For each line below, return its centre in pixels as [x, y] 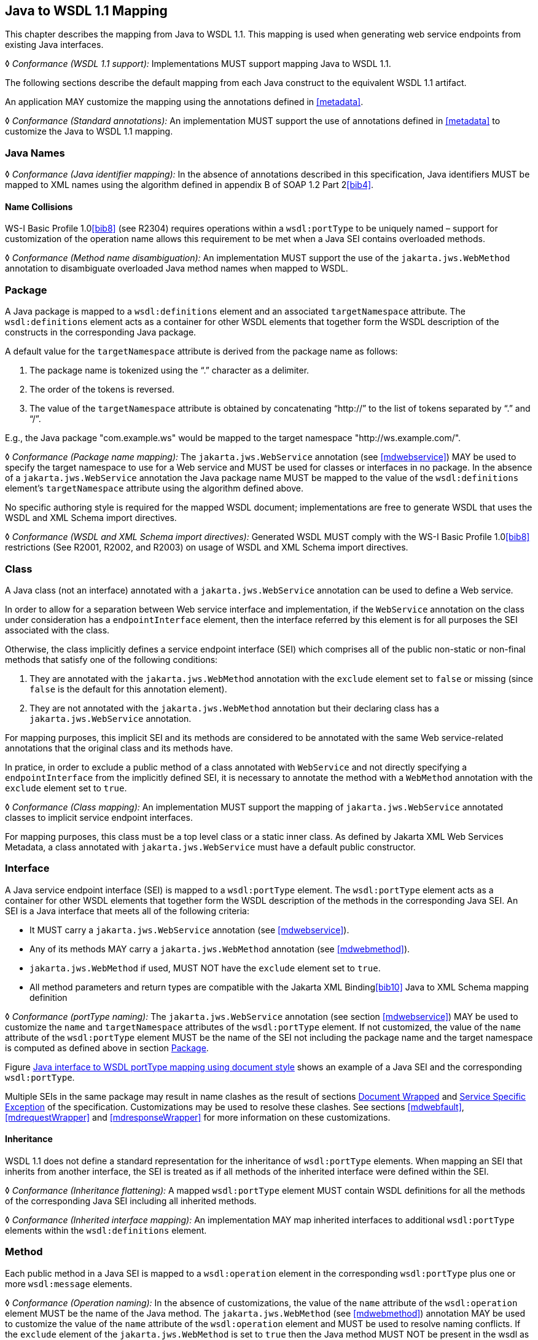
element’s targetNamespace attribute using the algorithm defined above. [154, 488]
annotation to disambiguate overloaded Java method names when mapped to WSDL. [177, 268]
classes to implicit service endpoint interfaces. [99, 817]
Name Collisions [39, 206]
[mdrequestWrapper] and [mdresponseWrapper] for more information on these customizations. [198, 1117]
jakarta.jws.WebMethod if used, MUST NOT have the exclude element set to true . [205, 968]
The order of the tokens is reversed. [102, 390]
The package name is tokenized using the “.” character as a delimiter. [170, 370]
